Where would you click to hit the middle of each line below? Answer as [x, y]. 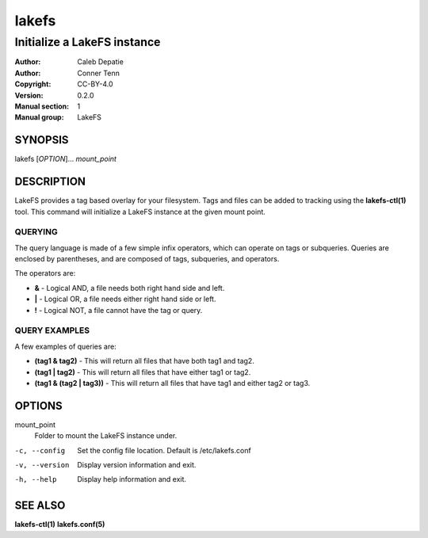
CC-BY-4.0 [95, 84]
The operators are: [45, 273]
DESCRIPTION [50, 182]
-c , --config [40, 450]
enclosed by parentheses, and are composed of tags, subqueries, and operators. [147, 259]
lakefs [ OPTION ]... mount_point [65, 159]
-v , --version [42, 465]
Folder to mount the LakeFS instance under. [106, 436]
